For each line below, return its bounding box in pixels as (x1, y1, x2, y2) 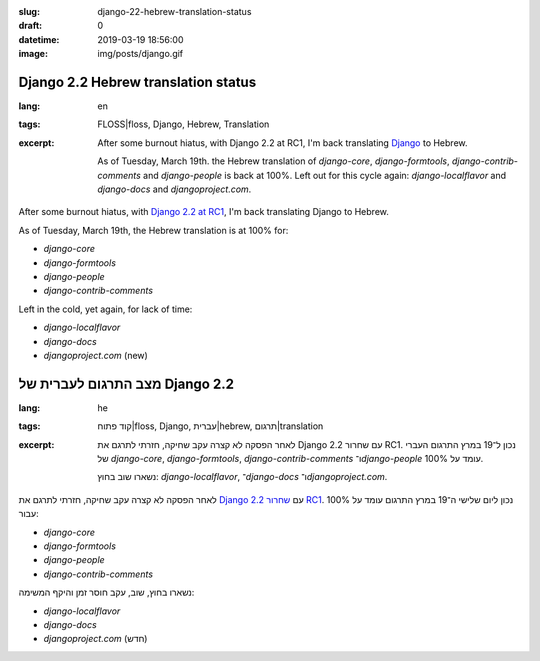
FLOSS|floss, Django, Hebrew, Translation (97, 118, 270, 130)
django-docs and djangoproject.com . (97, 183, 252, 195)
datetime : (18, 33, 60, 45)
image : (18, 48, 49, 60)
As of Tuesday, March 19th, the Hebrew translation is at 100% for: (18, 224, 289, 236)
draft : (18, 20, 43, 32)
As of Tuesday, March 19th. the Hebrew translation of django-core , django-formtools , (97, 155, 450, 167)
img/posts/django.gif (97, 48, 184, 60)
